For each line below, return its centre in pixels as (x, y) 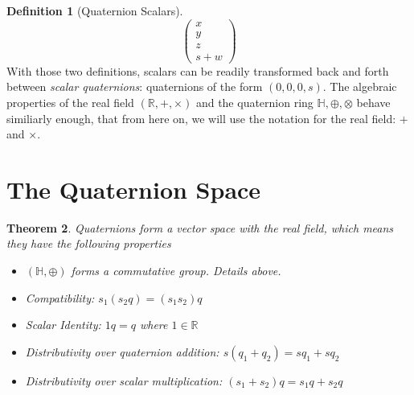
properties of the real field (70, 102)
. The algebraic (360, 86)
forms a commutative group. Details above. (176, 271)
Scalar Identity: (63, 325)
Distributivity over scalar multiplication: (124, 380)
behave (373, 102)
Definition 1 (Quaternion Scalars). (95, 10)
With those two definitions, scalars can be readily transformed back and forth (198, 70)
